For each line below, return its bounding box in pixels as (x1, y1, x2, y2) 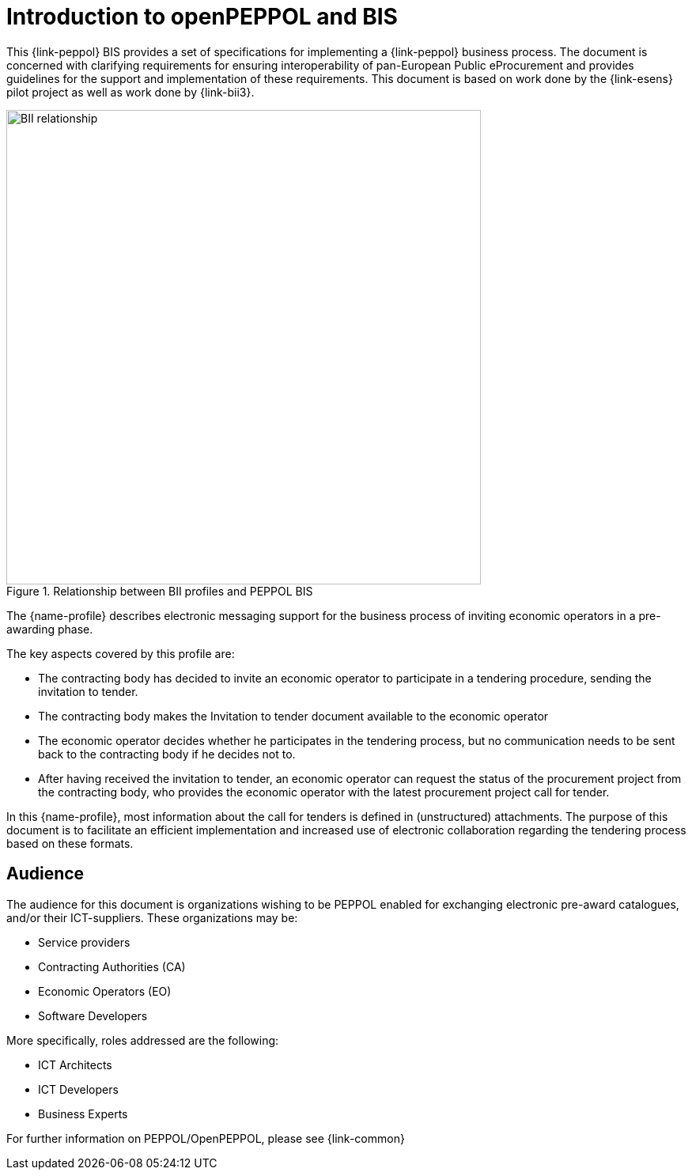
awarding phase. (6, 622, 93, 636)
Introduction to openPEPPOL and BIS (6, 3, 398, 30)
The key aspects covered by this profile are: (6, 646, 235, 660)
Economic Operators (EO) (38, 984, 172, 998)
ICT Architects (38, 1057, 112, 1072)
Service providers (38, 935, 130, 949)
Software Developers (38, 1008, 148, 1023)
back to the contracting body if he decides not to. (38, 747, 296, 761)
